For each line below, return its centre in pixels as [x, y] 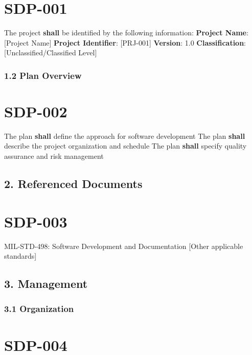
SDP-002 [36, 111]
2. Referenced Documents [73, 184]
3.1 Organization [39, 309]
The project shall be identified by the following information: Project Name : [126, 33]
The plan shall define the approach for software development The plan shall [125, 135]
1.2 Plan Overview [43, 75]
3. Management [46, 284]
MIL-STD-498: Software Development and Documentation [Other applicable [124, 246]
